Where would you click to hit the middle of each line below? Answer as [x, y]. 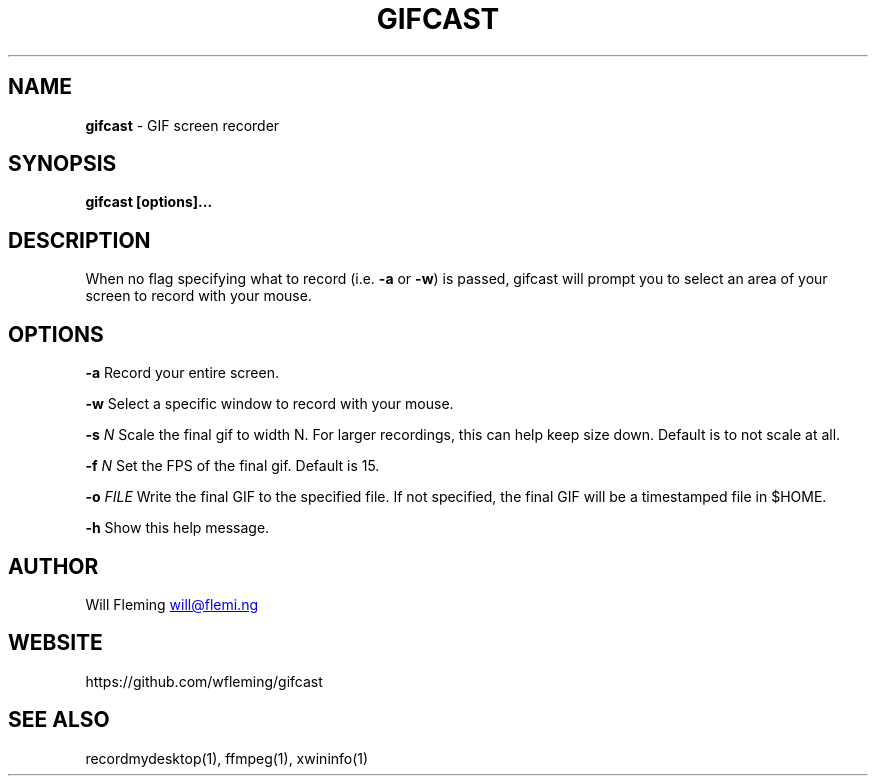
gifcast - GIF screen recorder [182, 125]
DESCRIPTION [79, 240]
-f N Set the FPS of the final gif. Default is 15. [232, 466]
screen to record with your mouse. [198, 296]
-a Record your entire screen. [182, 373]
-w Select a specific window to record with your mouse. [269, 404]
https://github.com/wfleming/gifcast [204, 681]
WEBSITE [55, 643]
